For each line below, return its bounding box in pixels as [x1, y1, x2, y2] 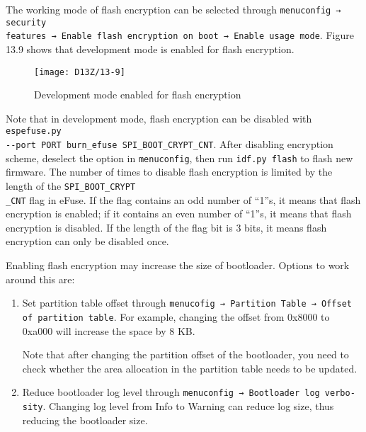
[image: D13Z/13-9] [34, 67, 125, 77]
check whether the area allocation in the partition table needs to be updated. [22, 360, 358, 375]
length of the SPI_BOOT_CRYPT [6, 178, 136, 193]
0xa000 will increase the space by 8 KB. [22, 323, 195, 338]
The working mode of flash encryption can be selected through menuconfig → [6, 2, 341, 16]
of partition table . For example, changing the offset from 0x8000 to [22, 309, 330, 324]
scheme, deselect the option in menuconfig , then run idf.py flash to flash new [6, 150, 353, 165]
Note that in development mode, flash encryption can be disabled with [6, 110, 312, 125]
